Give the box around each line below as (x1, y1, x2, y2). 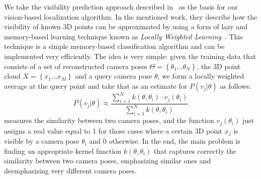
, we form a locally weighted (157, 71, 244, 81)
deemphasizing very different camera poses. (4, 165, 137, 175)
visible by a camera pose (4, 136, 79, 146)
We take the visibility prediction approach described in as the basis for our (4, 2, 238, 12)
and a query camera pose (75, 71, 152, 81)
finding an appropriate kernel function (4, 145, 122, 156)
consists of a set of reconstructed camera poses (4, 61, 147, 71)
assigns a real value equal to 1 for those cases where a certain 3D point (4, 125, 222, 136)
